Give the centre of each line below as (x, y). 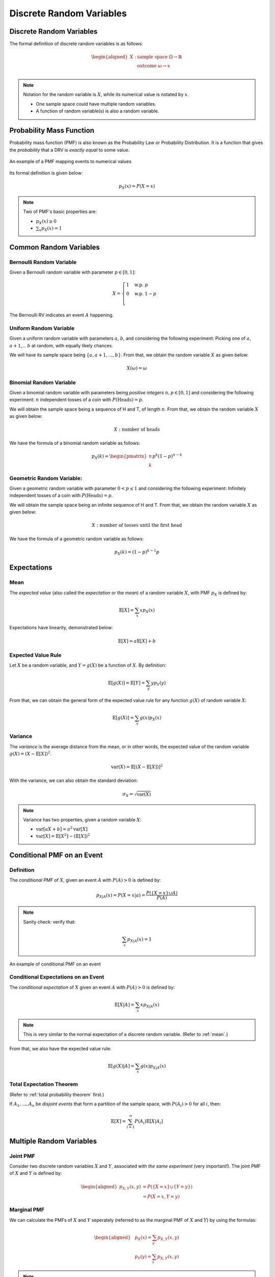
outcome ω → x (154, 66)
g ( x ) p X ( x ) (150, 719)
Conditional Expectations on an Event (57, 977)
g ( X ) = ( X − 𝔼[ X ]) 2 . (31, 753)
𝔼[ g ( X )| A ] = (121, 1066)
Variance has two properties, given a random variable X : (82, 820)
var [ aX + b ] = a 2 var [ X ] (62, 829)
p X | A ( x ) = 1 (140, 940)
